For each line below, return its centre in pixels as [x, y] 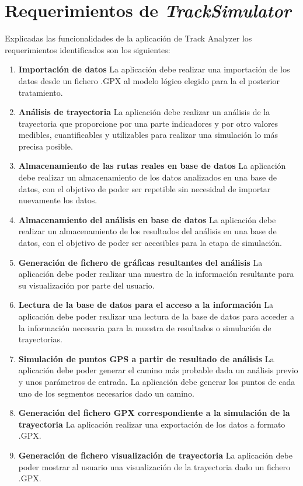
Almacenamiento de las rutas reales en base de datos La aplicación [152, 166]
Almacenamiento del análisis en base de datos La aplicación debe [147, 219]
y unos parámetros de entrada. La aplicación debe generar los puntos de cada [157, 381]
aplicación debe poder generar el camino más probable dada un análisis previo [158, 370]
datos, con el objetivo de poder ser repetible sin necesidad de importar [144, 188]
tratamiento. [41, 92]
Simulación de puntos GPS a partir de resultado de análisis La [146, 358]
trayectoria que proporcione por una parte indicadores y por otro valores [148, 123]
